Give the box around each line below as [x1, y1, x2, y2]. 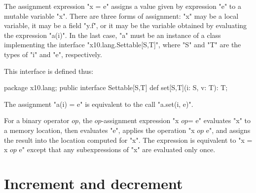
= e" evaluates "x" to [188, 115, 251, 126]
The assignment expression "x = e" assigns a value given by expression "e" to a [4, 1, 241, 11]
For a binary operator [4, 115, 70, 126]
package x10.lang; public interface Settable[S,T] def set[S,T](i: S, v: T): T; [4, 82, 228, 93]
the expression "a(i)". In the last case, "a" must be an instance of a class [4, 30, 221, 40]
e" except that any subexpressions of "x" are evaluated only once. [19, 144, 216, 155]
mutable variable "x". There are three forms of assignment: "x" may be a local [4, 10, 239, 21]
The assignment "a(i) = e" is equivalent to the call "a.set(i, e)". [4, 98, 193, 109]
